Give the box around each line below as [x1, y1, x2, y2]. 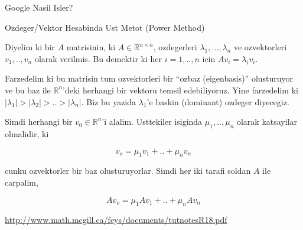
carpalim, [5, 176, 38, 188]
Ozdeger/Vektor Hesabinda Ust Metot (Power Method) [5, 21, 205, 33]
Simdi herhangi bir [5, 115, 73, 128]
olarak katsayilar [236, 115, 298, 128]
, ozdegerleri [153, 41, 197, 53]
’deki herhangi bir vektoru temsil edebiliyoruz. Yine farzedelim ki [63, 83, 298, 96]
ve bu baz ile [5, 83, 51, 96]
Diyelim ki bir [5, 41, 56, 53]
